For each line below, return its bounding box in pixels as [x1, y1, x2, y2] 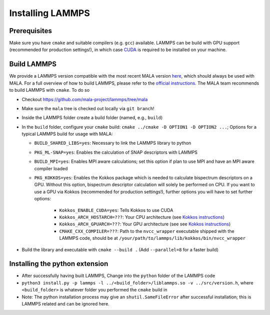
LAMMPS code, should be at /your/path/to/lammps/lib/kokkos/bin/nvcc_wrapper [59, 235, 246, 241]
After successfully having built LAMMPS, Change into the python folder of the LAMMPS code [21, 273, 215, 279]
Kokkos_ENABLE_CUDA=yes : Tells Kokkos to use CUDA [59, 207, 173, 213]
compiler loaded [34, 165, 68, 171]
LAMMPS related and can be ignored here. [21, 301, 109, 307]
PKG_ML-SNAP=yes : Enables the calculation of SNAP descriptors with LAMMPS [34, 149, 197, 155]
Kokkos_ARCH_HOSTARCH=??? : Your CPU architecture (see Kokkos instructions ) [59, 214, 225, 220]
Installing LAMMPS [9, 8, 90, 19]
